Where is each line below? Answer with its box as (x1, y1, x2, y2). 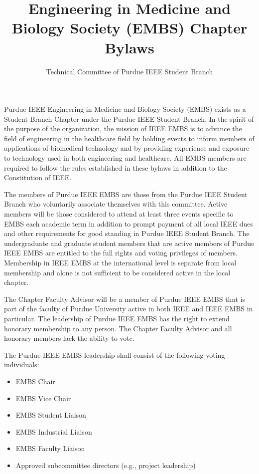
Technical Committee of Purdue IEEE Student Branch (46, 66, 213, 76)
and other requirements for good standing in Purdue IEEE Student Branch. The (4, 228, 250, 238)
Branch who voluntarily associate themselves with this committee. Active (4, 199, 228, 209)
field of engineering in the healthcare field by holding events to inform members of (4, 133, 255, 143)
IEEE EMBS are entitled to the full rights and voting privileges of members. (4, 247, 238, 258)
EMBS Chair (15, 376, 55, 386)
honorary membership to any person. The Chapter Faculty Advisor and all (4, 323, 232, 333)
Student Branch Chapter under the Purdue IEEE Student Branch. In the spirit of (4, 113, 254, 124)
